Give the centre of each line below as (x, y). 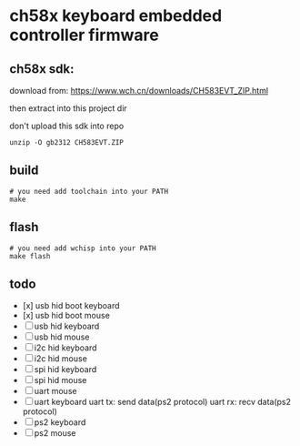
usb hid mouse (62, 337)
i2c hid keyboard (65, 348)
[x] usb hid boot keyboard (71, 306)
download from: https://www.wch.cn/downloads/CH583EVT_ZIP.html (139, 91)
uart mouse (55, 391)
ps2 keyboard (60, 422)
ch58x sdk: (42, 69)
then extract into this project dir (68, 108)
